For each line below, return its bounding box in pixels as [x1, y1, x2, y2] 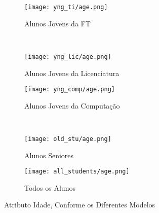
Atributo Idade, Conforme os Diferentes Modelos [4, 199, 155, 210]
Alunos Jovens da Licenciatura [24, 67, 120, 78]
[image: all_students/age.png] [24, 168, 130, 175]
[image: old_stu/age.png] [24, 135, 111, 143]
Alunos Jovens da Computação [24, 100, 120, 111]
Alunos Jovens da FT [24, 18, 91, 28]
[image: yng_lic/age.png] [24, 53, 111, 60]
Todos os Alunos [24, 182, 75, 193]
